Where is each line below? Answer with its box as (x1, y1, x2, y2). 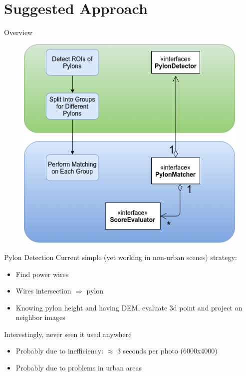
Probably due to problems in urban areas (15, 362, 142, 373)
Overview (4, 27, 33, 37)
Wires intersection (15, 285, 71, 296)
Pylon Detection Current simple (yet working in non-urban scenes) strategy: (4, 251, 237, 262)
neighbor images (15, 312, 65, 322)
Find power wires (15, 268, 69, 279)
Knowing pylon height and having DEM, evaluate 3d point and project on (15, 302, 243, 312)
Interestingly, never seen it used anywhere (4, 328, 132, 339)
